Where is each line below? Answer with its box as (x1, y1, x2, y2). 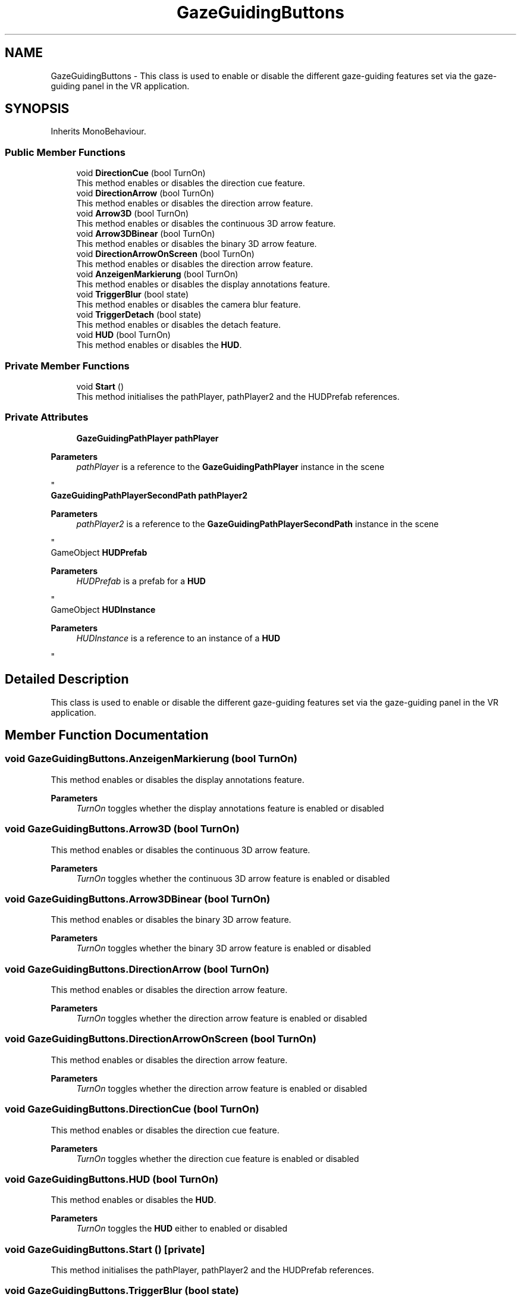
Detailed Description (5, 672, 129, 687)
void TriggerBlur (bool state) (76, 289, 189, 300)
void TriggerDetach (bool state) (76, 309, 202, 320)
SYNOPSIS (5, 101, 70, 117)
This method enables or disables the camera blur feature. (76, 299, 301, 310)
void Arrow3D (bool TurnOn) (76, 208, 189, 219)
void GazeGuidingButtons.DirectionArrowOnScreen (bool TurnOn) (5, 1033, 316, 1045)
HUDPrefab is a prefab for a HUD (76, 575, 206, 586)
